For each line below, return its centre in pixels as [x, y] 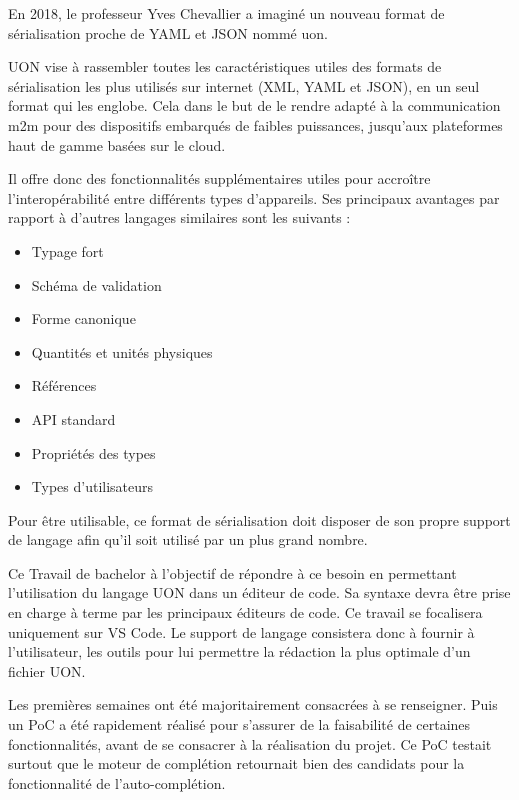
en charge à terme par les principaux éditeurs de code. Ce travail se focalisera [245, 612]
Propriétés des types [93, 452]
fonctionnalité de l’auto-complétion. [117, 782]
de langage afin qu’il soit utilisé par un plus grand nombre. [188, 539]
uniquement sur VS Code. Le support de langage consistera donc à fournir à [241, 631]
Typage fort [67, 250]
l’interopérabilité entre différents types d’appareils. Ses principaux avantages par [254, 197]
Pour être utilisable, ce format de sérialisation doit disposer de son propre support [259, 519]
